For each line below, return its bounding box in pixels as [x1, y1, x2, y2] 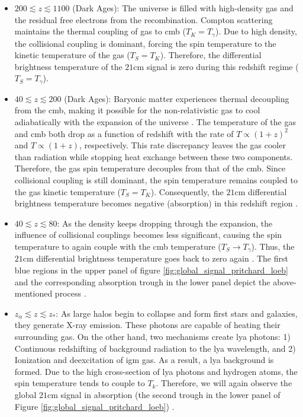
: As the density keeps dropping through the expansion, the [57, 217, 273, 229]
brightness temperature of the [14, 60, 123, 72]
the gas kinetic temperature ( [14, 185, 121, 198]
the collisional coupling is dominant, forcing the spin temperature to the [14, 37, 276, 49]
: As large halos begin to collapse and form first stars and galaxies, [56, 307, 298, 319]
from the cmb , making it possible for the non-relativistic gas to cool [14, 104, 260, 116]
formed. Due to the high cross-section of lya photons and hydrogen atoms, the [14, 365, 298, 377]
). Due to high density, [215, 25, 297, 37]
